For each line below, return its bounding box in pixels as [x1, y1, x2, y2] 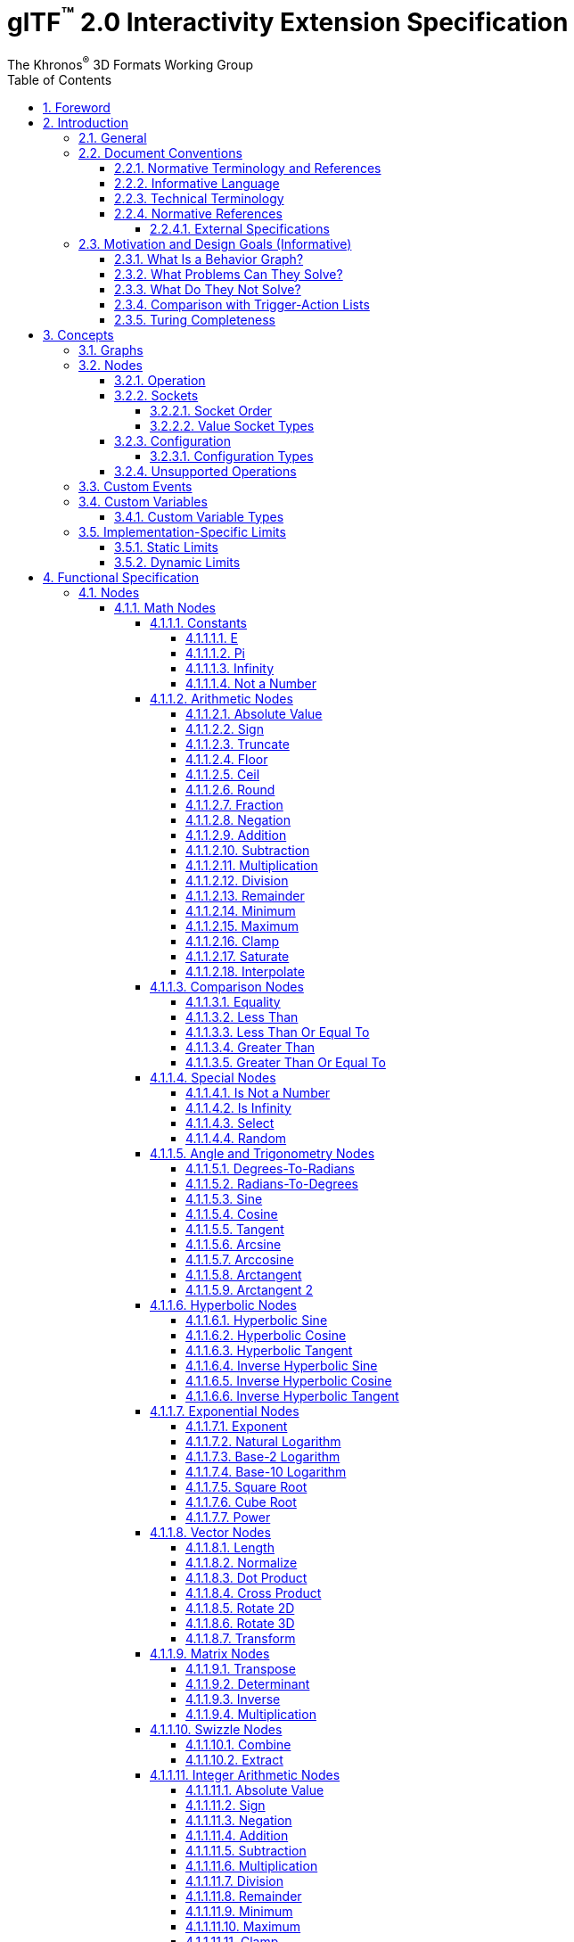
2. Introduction [43, 114, 129, 130]
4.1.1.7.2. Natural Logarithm [185, 1433, 341, 1449]
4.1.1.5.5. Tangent [185, 1221, 284, 1237]
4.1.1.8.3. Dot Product [185, 1569, 307, 1585]
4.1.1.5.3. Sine [185, 1190, 263, 1206]
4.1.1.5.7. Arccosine [185, 1251, 294, 1267]
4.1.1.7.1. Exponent [185, 1418, 288, 1434]
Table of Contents [7, 71, 112, 87]
